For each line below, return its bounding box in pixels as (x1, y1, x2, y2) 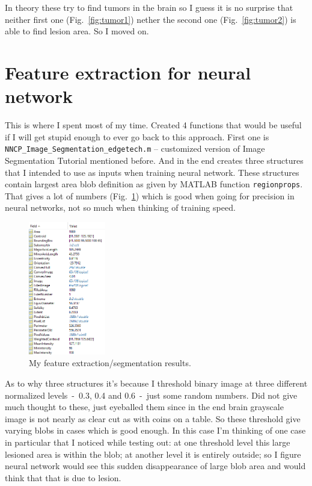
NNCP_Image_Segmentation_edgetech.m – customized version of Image (5, 142, 265, 155)
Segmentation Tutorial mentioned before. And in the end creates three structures (5, 154, 304, 166)
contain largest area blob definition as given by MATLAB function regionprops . (5, 178, 303, 190)
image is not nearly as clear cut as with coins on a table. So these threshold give (5, 412, 301, 425)
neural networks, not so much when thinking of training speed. (5, 201, 236, 214)
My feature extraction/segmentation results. (29, 357, 191, 369)
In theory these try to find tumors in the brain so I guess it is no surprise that (5, 1, 293, 13)
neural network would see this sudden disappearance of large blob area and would (5, 460, 306, 472)
